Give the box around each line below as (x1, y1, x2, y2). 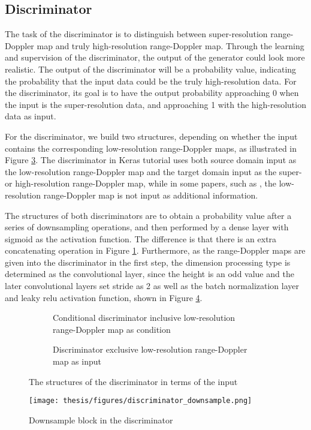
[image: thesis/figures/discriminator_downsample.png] (29, 396, 252, 405)
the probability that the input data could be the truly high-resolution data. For (5, 74, 297, 87)
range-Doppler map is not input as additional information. (43, 188, 258, 201)
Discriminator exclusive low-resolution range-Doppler (53, 343, 247, 356)
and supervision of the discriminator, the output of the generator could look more (5, 51, 305, 64)
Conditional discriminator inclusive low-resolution (53, 311, 235, 324)
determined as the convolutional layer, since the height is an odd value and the (5, 267, 294, 280)
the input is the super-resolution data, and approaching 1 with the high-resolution (5, 98, 306, 110)
